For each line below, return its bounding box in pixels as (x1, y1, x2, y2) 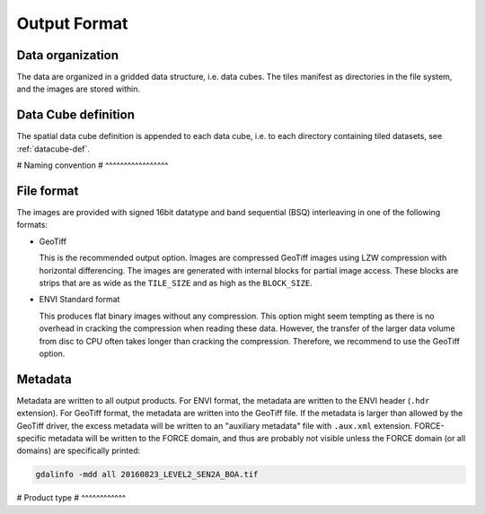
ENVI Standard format (39, 294, 120, 305)
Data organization (16, 48, 119, 63)
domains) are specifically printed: (16, 445, 141, 457)
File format (16, 183, 79, 198)
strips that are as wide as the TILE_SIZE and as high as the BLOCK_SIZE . (39, 278, 313, 288)
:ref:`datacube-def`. (16, 144, 90, 154)
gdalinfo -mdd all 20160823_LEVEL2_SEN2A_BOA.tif (35, 469, 259, 480)
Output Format (16, 13, 128, 33)
